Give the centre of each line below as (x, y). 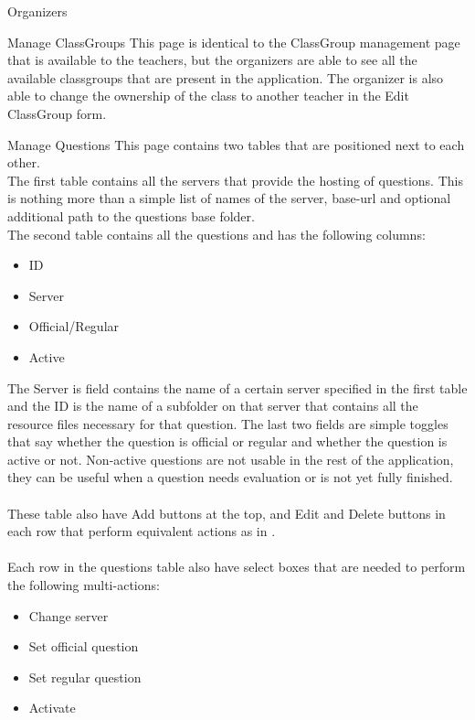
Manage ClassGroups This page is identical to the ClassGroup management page (234, 42)
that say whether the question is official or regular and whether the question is (227, 441)
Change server (69, 615)
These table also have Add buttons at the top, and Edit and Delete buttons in (227, 513)
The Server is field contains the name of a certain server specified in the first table (237, 387)
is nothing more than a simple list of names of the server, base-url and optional (229, 198)
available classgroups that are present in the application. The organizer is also (226, 77)
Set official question (84, 646)
